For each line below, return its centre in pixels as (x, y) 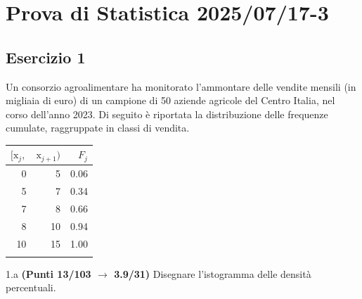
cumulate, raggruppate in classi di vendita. (98, 128)
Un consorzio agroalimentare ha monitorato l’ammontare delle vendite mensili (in (181, 86)
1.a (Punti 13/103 (49, 273)
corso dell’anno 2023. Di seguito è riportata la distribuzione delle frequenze (167, 114)
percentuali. (31, 287)
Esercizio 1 (46, 57)
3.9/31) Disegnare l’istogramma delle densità (213, 273)
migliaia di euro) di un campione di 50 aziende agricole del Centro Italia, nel (170, 100)
